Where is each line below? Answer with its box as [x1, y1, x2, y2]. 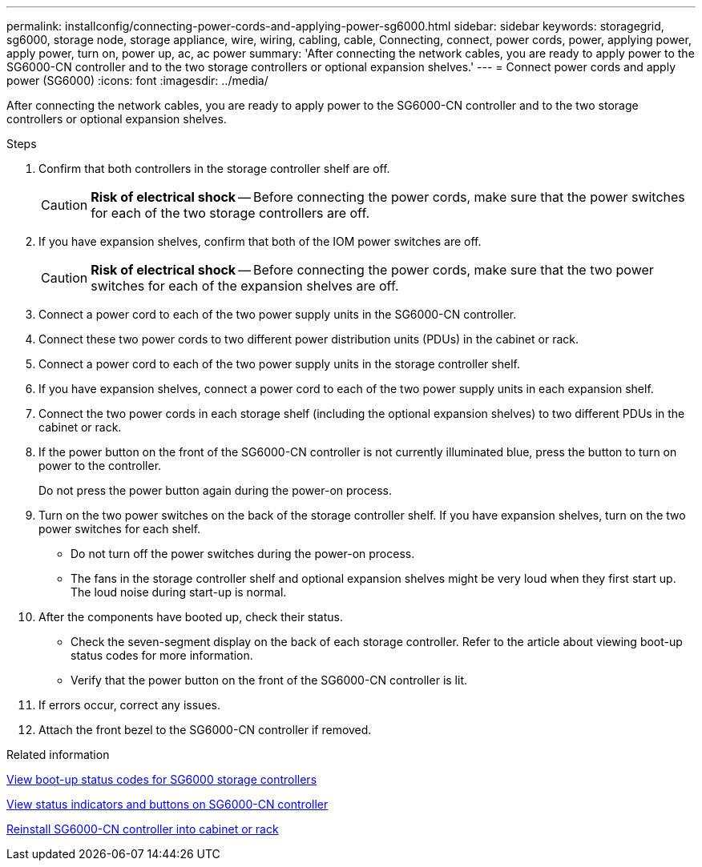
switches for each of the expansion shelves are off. [91, 278, 399, 294]
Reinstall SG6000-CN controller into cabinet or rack [6, 822, 279, 836]
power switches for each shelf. [38, 522, 201, 536]
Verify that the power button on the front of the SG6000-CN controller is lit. [71, 673, 467, 687]
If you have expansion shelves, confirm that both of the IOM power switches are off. [38, 235, 482, 248]
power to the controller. [38, 459, 162, 472]
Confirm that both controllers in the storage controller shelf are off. [38, 162, 390, 175]
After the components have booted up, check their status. [38, 610, 344, 624]
